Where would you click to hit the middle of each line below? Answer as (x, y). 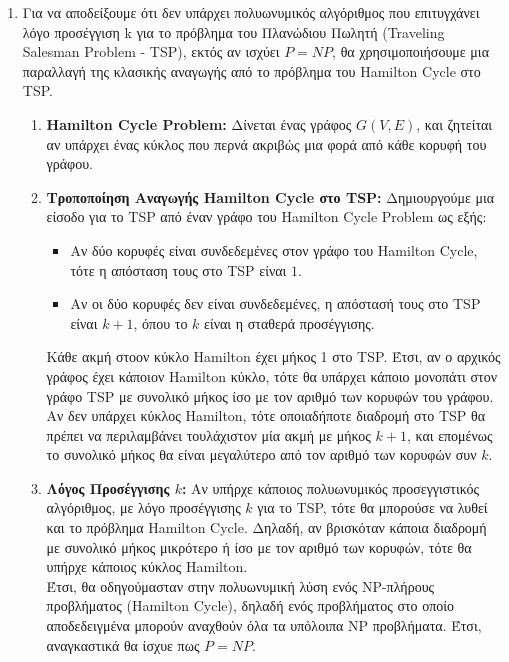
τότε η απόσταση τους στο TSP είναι (178, 269)
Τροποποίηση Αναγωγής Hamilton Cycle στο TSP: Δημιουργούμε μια (270, 196)
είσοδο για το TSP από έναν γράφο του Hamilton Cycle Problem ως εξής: (266, 216)
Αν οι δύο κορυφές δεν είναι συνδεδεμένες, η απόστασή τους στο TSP (275, 303)
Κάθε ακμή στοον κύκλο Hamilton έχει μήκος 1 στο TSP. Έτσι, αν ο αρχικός (273, 356)
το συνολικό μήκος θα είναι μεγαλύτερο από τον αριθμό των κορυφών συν (261, 454)
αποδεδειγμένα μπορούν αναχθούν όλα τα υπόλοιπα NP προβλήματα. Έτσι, (264, 625)
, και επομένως (449, 434)
